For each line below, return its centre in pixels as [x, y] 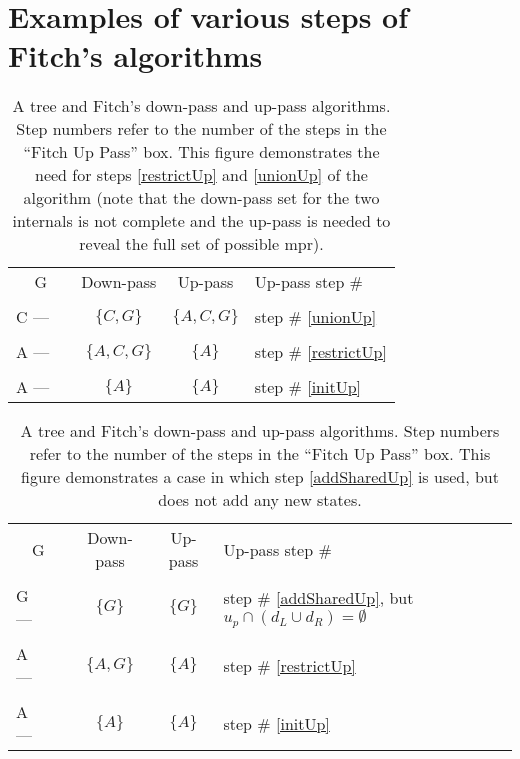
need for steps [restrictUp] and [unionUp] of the [201, 175]
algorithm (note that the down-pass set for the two [201, 198]
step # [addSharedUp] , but [318, 598]
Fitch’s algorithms [135, 55]
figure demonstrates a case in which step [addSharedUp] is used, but [259, 477]
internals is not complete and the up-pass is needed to [201, 221]
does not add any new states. [260, 500]
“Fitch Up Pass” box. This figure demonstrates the [201, 152]
